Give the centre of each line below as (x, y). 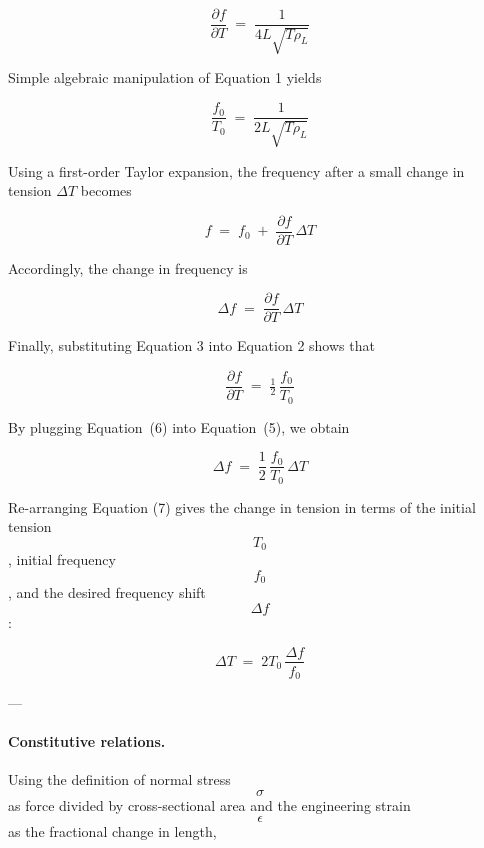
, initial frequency (62, 559)
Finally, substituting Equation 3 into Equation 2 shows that (191, 345)
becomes (106, 190)
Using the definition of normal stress (119, 779)
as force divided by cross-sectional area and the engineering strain (209, 805)
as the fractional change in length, (112, 830)
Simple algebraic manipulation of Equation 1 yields (165, 77)
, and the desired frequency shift (107, 592)
